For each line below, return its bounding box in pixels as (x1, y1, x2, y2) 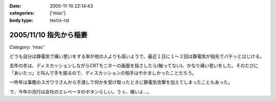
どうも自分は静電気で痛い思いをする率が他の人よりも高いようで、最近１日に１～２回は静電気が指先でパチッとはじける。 (9, 54, 264, 60)
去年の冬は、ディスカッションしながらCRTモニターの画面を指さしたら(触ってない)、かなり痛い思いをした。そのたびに (9, 63, 259, 69)
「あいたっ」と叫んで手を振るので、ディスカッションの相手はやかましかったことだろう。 (9, 69, 197, 76)
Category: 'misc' (9, 44, 44, 50)
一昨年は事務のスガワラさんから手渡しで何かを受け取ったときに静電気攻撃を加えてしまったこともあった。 (9, 79, 233, 85)
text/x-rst (50, 17, 70, 23)
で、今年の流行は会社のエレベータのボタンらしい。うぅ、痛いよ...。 (9, 88, 152, 94)
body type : (9, 17, 33, 23)
